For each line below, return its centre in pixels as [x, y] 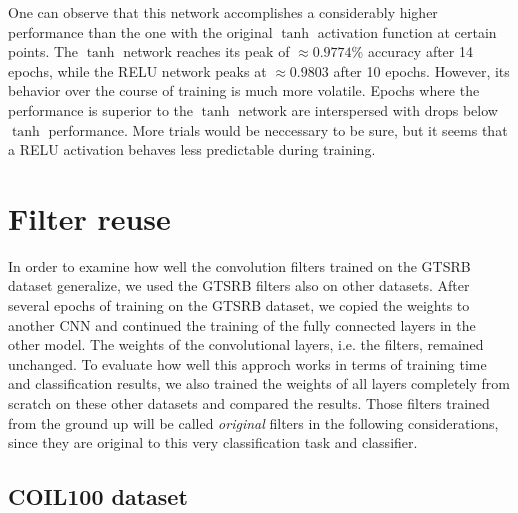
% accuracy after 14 [412, 51]
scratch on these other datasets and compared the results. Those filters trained [249, 403]
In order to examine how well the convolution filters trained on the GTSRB [239, 265]
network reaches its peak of [206, 51]
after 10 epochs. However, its [421, 70]
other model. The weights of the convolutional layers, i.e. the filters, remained [246, 344]
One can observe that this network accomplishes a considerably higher [223, 12]
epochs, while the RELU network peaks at [137, 70]
